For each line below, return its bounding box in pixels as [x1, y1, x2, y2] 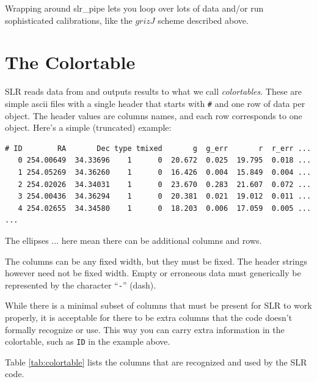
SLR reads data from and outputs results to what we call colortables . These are [5, 85, 302, 98]
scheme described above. [158, 13, 249, 26]
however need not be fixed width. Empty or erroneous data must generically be [5, 266, 301, 279]
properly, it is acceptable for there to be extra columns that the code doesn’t [5, 310, 293, 323]
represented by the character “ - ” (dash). [5, 278, 156, 291]
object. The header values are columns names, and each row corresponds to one [5, 109, 302, 122]
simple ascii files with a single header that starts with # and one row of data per [5, 97, 305, 109]
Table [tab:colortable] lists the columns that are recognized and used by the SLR [5, 355, 307, 368]
